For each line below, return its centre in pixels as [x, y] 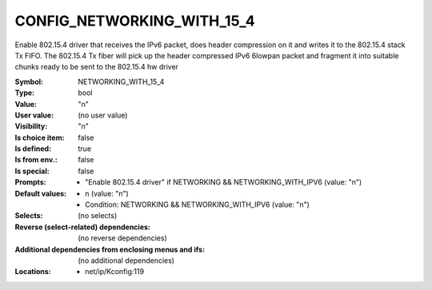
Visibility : [31, 126]
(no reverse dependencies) [122, 238]
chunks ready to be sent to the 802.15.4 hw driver [97, 67]
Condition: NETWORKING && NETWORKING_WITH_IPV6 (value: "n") [197, 205]
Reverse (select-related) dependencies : [83, 227]
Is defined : [33, 149]
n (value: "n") [107, 193]
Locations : [33, 272]
